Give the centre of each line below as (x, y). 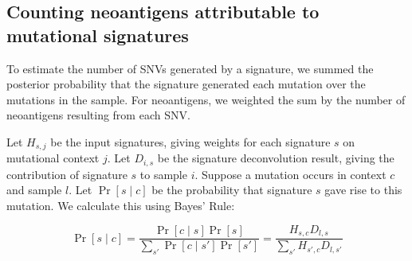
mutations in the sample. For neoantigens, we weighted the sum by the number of (206, 99)
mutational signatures (98, 35)
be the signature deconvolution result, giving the (276, 158)
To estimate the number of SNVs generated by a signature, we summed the (190, 68)
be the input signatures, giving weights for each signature (190, 141)
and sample (34, 190)
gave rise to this (363, 190)
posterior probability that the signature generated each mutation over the (186, 84)
